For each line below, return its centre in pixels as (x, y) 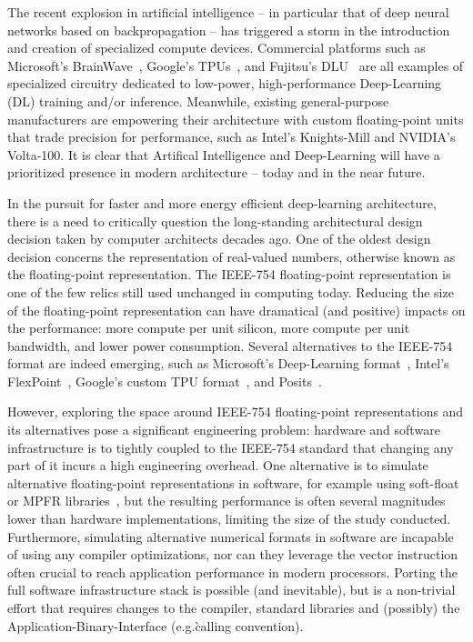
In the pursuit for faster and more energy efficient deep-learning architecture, (222, 202)
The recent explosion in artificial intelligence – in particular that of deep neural (228, 12)
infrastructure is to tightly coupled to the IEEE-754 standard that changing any (231, 447)
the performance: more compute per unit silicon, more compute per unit (209, 328)
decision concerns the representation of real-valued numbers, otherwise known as (231, 256)
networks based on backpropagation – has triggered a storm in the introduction (229, 30)
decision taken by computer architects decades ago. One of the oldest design (219, 239)
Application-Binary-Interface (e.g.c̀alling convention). (156, 625)
